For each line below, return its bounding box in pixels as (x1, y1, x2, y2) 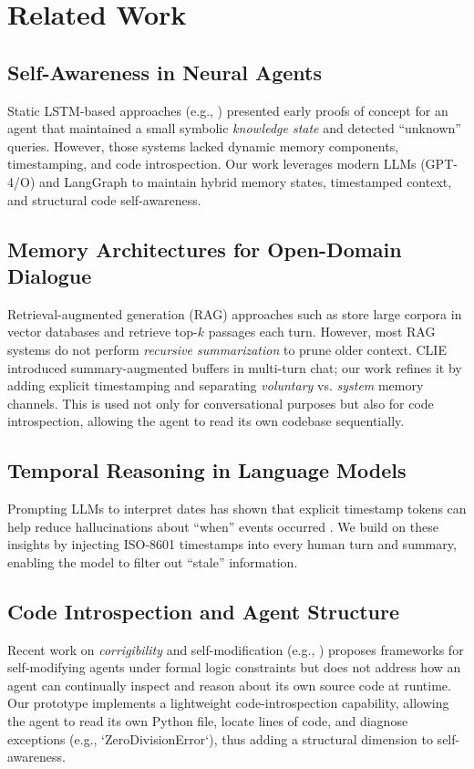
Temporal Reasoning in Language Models (7, 456, 407, 484)
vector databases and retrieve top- (7, 322, 198, 341)
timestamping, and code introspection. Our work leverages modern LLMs (7, 154, 417, 173)
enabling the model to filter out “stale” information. (7, 552, 298, 571)
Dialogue (7, 261, 92, 289)
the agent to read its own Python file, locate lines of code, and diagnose (7, 712, 408, 731)
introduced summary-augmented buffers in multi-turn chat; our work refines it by (7, 358, 462, 377)
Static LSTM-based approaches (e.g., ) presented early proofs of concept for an (7, 100, 448, 120)
